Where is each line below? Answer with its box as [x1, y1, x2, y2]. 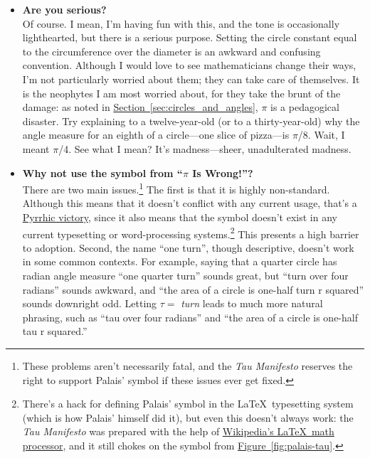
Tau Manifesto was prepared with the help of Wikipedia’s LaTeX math [22, 424, 334, 439]
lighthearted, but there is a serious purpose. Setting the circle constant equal [22, 30, 357, 45]
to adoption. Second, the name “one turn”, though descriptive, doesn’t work [22, 240, 354, 255]
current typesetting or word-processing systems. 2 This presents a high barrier [22, 224, 359, 241]
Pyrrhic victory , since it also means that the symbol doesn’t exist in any [22, 209, 337, 224]
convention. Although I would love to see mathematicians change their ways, [22, 58, 356, 73]
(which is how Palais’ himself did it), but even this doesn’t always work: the [22, 410, 354, 425]
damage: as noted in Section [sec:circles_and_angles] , [22, 100, 258, 114]
